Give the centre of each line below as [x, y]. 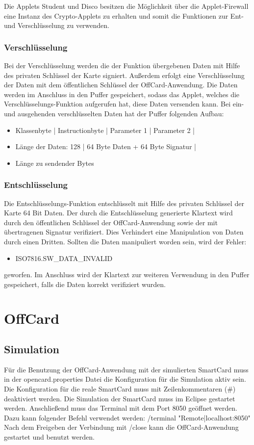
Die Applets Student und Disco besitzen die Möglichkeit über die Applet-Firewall [126, 6]
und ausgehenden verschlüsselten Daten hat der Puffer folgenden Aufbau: [114, 113]
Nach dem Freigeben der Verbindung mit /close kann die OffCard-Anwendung [121, 427]
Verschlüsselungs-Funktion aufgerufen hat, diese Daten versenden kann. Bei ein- [124, 104]
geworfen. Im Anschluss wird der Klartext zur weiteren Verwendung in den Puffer [127, 275]
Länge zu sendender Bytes [55, 163]
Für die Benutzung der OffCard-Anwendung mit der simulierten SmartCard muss [126, 369]
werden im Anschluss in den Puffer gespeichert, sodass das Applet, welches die [122, 94]
